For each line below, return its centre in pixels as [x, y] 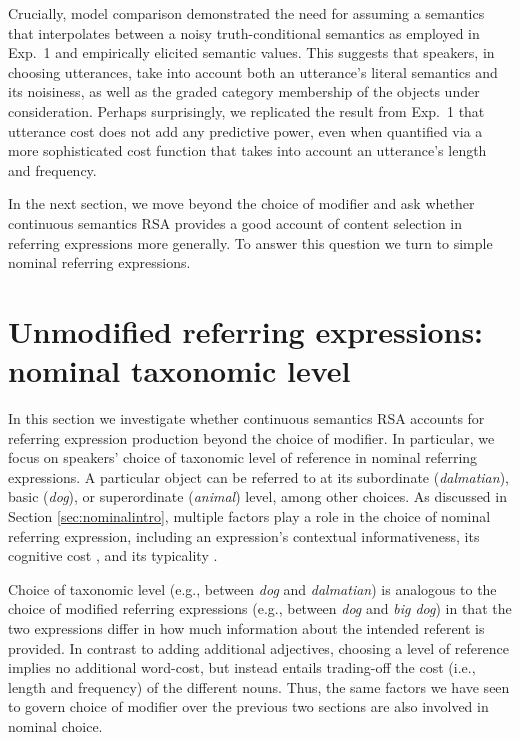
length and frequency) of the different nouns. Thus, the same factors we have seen [259, 686]
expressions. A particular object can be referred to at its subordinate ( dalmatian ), [258, 476]
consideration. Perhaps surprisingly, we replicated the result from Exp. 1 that [246, 110]
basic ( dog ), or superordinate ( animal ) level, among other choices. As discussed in [257, 496]
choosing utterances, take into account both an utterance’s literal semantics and [253, 71]
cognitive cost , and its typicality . [113, 555]
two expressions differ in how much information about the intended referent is [246, 627]
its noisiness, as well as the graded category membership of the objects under [244, 91]
